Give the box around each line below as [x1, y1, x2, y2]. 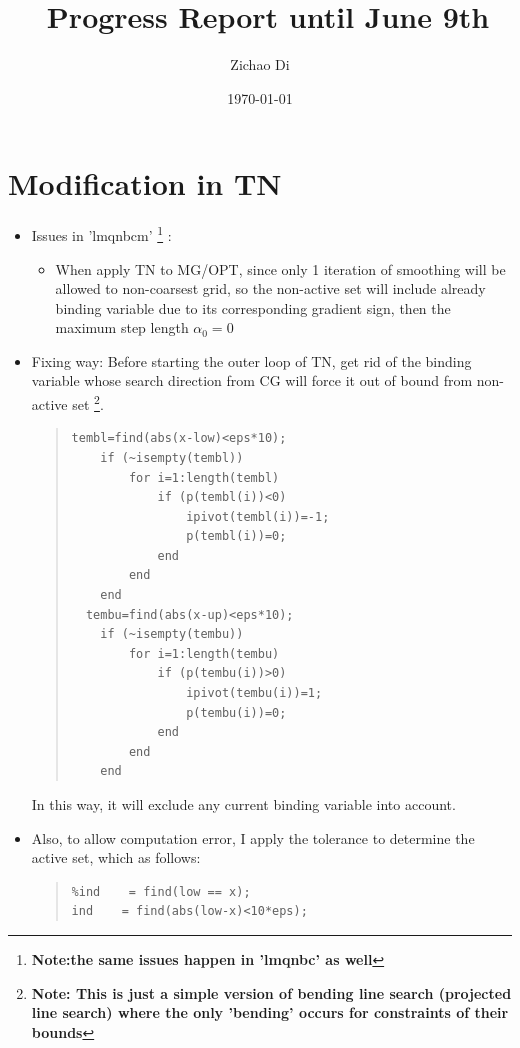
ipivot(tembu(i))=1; [186, 686, 323, 701]
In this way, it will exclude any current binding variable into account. [31, 794, 456, 814]
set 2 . [72, 391, 104, 414]
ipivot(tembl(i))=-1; [186, 509, 330, 524]
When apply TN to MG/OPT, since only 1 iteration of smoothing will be [55, 258, 506, 279]
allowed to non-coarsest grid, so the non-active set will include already [55, 278, 486, 299]
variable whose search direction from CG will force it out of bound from [31, 370, 473, 391]
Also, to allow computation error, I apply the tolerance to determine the [31, 827, 475, 848]
